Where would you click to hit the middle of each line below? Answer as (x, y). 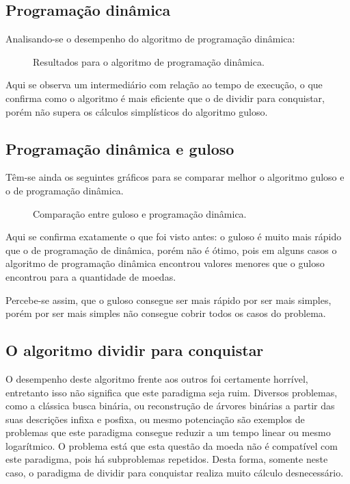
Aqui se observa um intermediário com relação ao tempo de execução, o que (164, 85)
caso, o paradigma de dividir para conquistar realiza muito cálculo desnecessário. (175, 473)
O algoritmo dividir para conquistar (135, 350)
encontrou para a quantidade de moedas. (91, 276)
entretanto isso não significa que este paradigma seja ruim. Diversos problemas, (172, 392)
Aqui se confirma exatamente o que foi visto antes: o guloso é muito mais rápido (174, 237)
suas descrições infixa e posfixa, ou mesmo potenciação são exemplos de (155, 419)
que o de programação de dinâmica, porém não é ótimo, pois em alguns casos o (171, 250)
